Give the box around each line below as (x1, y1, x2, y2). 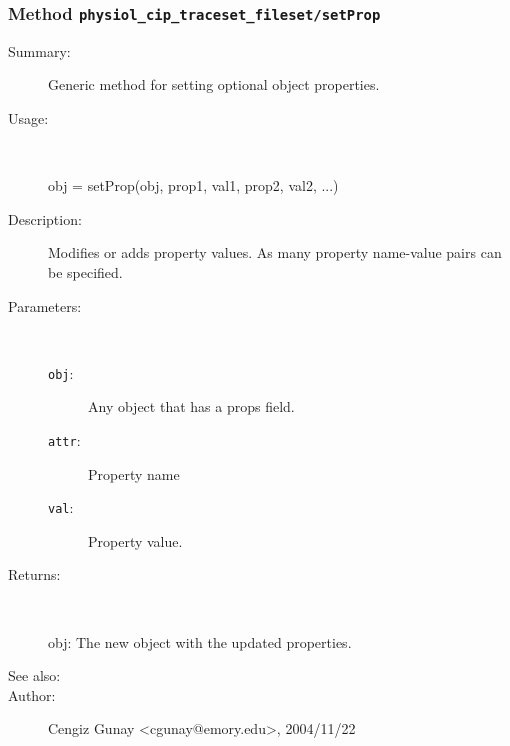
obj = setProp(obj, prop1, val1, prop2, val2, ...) (48, 175, 339, 196)
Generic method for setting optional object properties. (48, 74, 380, 95)
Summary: (8, 40, 71, 61)
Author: (8, 684, 56, 705)
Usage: (8, 107, 49, 128)
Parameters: (8, 295, 82, 316)
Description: (8, 208, 82, 229)
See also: (8, 665, 61, 686)
